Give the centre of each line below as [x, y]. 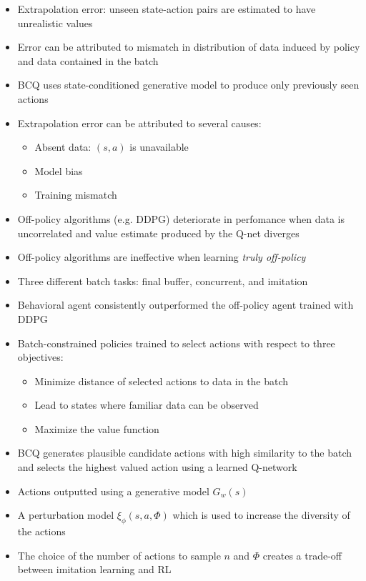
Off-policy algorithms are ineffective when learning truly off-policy [162, 257]
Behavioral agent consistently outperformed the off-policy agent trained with [186, 305]
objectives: [40, 357]
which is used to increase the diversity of [261, 515]
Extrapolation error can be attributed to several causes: [139, 123]
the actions [41, 531]
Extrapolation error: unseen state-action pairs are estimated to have [167, 9]
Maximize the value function [97, 428]
